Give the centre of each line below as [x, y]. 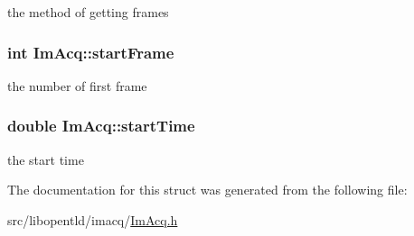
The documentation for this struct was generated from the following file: [207, 190]
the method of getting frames [88, 12]
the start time [46, 159]
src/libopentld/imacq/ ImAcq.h [93, 219]
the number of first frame [77, 85]
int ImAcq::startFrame [91, 52]
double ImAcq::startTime [101, 126]
